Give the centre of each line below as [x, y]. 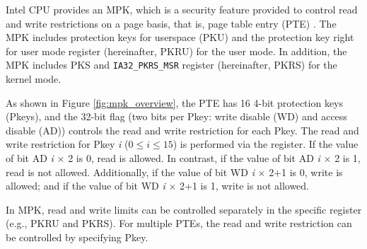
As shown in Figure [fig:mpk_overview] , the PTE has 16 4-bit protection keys [175, 102]
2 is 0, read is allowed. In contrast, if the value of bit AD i [194, 158]
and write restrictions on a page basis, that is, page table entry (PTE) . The [171, 23]
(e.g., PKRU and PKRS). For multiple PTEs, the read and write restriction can [179, 223]
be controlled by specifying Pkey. [77, 237]
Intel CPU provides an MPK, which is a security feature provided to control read [182, 9]
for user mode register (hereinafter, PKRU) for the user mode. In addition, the [176, 51]
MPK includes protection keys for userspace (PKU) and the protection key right [180, 37]
